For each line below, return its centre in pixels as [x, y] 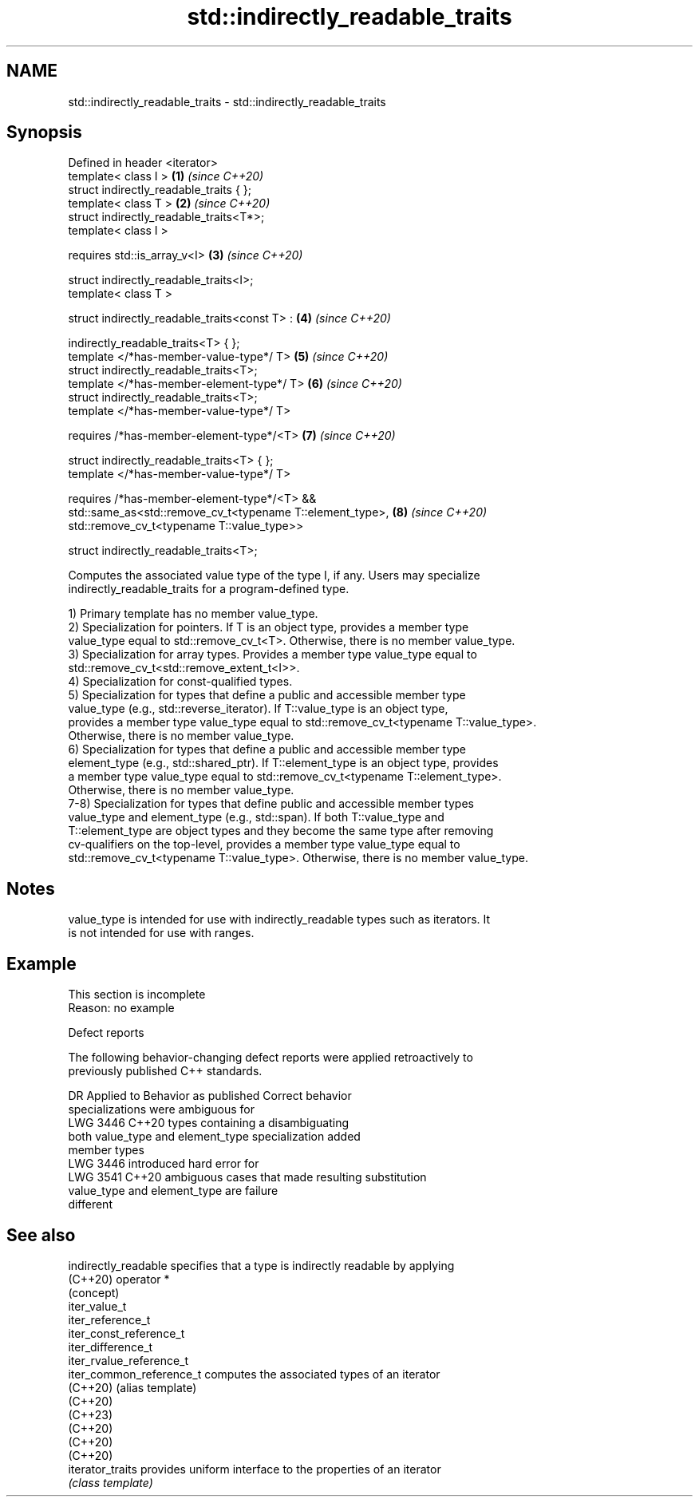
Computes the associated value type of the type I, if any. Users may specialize [274, 575]
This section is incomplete [137, 995]
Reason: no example [121, 1008]
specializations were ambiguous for [161, 1109]
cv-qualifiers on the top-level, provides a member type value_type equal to [264, 844]
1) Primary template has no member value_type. [193, 614]
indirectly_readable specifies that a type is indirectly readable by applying [261, 1265]
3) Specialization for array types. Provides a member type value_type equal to [272, 655]
